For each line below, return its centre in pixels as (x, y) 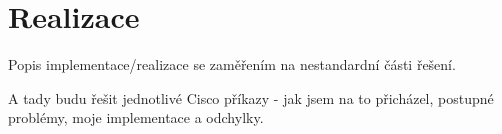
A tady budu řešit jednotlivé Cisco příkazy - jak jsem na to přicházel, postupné (251, 97)
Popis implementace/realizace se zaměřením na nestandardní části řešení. (232, 64)
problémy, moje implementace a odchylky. (136, 117)
